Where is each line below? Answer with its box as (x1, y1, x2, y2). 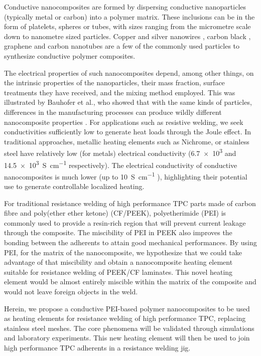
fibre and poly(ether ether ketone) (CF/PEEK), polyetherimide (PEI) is (4, 208, 226, 218)
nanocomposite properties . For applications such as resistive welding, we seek (4, 116, 243, 127)
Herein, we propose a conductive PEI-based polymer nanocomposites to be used (4, 303, 250, 313)
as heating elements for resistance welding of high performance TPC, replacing (4, 313, 246, 323)
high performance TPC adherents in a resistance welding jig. (4, 342, 191, 352)
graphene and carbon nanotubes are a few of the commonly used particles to (4, 41, 240, 51)
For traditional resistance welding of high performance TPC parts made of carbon (4, 198, 256, 208)
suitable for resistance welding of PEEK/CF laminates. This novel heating (4, 266, 233, 277)
